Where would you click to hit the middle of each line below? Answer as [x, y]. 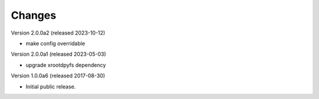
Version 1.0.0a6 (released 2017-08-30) [58, 76]
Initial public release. [51, 86]
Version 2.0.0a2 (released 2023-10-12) [58, 33]
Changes [33, 15]
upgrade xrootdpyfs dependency [66, 65]
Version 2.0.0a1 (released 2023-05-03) [58, 54]
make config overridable [56, 43]
